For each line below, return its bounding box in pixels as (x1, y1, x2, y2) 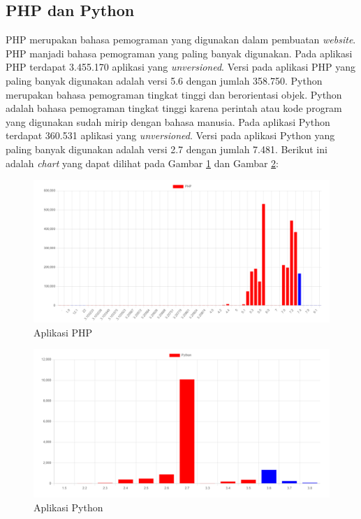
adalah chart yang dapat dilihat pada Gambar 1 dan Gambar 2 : (6, 155, 279, 170)
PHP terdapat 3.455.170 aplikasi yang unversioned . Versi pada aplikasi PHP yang (6, 59, 356, 74)
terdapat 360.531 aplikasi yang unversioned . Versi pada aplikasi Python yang (6, 128, 335, 143)
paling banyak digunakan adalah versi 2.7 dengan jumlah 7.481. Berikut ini (6, 141, 327, 156)
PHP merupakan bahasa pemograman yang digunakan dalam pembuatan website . (6, 32, 356, 47)
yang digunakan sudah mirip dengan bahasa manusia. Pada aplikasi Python (6, 114, 330, 129)
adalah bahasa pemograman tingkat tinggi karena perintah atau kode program (6, 101, 342, 115)
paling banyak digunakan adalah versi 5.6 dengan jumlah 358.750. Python (6, 73, 323, 87)
